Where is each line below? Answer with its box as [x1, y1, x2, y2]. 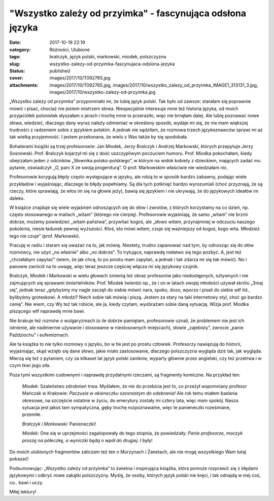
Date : [9, 40, 21, 46]
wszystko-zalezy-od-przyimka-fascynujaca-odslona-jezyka [49, 61, 175, 67]
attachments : [9, 82, 39, 88]
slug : [9, 61, 20, 67]
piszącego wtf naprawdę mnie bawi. [9, 308, 86, 314]
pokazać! [9, 456, 29, 462]
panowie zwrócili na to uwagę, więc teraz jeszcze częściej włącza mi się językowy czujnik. [9, 264, 199, 270]
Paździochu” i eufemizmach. [9, 332, 70, 338]
